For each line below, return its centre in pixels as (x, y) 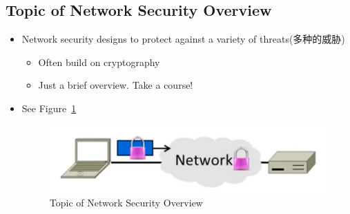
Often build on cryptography (99, 62)
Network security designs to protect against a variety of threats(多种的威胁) (183, 39)
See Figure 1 (49, 108)
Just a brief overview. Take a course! (116, 85)
